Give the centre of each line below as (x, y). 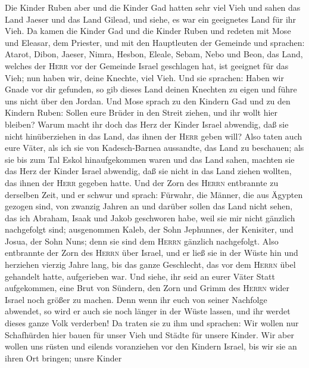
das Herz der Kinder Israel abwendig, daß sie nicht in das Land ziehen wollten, (148, 171)
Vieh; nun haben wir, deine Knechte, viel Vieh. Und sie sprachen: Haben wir (144, 77)
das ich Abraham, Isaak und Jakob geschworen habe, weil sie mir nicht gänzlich (150, 217)
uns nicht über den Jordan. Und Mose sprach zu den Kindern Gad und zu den (148, 100)
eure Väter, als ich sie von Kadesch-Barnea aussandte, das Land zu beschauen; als (154, 148)
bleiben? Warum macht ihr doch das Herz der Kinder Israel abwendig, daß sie (147, 124)
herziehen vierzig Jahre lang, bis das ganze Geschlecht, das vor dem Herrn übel (150, 265)
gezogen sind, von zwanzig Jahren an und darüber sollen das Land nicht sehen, (149, 206)
